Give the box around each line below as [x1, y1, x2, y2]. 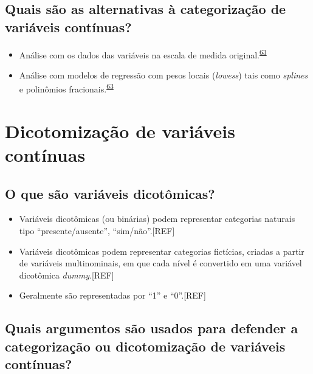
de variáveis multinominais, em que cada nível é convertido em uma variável [19, 257, 302, 269]
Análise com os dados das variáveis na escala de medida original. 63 [19, 46, 267, 61]
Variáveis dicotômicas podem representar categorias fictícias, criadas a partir [19, 244, 304, 257]
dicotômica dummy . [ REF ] [19, 268, 114, 281]
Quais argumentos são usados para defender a [5, 319, 298, 338]
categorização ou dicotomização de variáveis [5, 336, 286, 355]
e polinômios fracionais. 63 [19, 81, 114, 95]
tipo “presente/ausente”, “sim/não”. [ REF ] [19, 224, 175, 237]
